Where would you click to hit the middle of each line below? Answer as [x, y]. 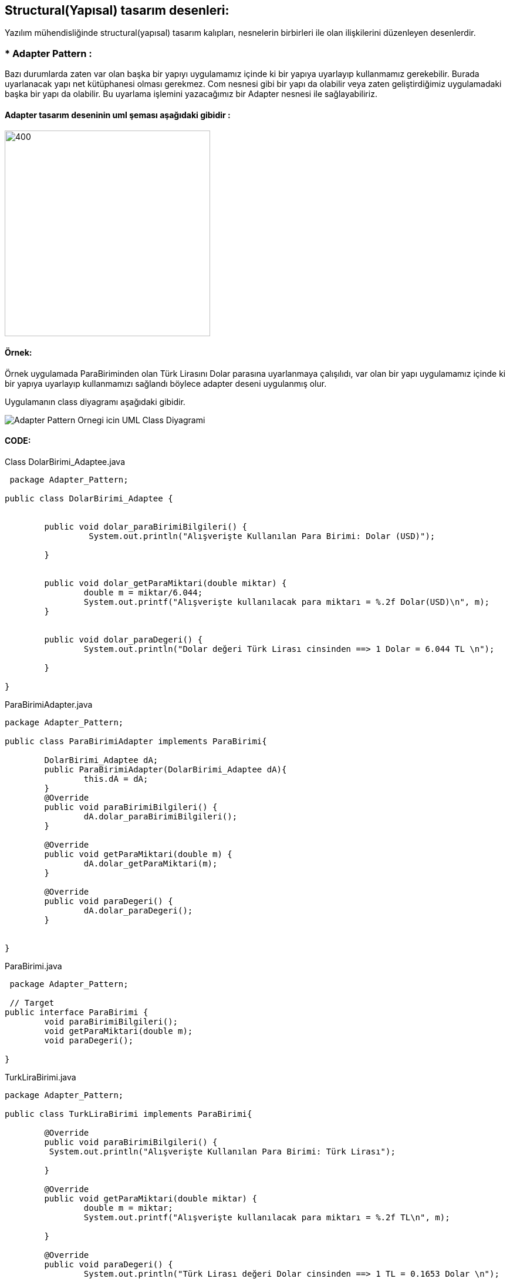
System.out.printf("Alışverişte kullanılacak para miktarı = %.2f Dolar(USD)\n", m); [287, 602]
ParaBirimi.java [33, 966]
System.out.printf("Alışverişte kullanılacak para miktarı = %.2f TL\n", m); [267, 1217]
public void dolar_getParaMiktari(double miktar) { [166, 583]
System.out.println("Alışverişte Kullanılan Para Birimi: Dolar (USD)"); [262, 536]
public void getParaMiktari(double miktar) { [151, 1198]
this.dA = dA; [116, 779]
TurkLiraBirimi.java [40, 1077]
